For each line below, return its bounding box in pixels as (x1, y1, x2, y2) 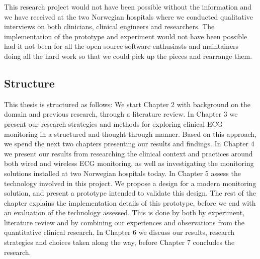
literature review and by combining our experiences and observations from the (4, 217, 245, 227)
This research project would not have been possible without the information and (4, 2, 252, 12)
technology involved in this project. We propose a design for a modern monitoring (4, 178, 256, 188)
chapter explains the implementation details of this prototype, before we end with (4, 197, 256, 208)
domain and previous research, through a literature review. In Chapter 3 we (4, 109, 238, 119)
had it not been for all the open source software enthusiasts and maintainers (4, 41, 239, 51)
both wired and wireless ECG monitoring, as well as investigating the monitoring (4, 158, 254, 168)
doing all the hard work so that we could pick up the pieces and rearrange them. (4, 50, 252, 61)
